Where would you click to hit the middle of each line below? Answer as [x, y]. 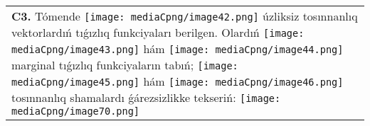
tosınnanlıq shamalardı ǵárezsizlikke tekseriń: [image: [146, 97]
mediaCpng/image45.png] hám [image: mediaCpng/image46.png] [178, 81]
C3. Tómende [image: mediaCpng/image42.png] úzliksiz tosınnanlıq [185, 16]
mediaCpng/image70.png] [76, 111]
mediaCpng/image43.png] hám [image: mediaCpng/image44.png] [178, 48]
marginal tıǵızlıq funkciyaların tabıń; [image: [125, 65]
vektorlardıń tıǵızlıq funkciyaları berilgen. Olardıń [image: [158, 32]
